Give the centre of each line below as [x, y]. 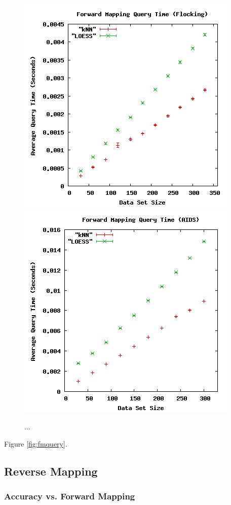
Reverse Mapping [51, 471]
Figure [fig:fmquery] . [36, 443]
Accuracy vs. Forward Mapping [70, 496]
